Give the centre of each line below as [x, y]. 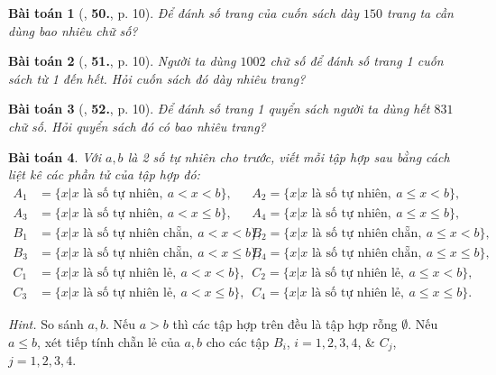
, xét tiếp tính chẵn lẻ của [109, 341]
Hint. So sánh [46, 323]
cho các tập [238, 341]
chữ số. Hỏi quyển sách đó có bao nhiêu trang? [137, 126]
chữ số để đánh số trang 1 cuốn [357, 61]
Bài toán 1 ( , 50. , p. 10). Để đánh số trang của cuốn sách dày [184, 13]
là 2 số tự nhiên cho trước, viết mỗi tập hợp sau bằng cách [289, 156]
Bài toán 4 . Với [55, 156]
